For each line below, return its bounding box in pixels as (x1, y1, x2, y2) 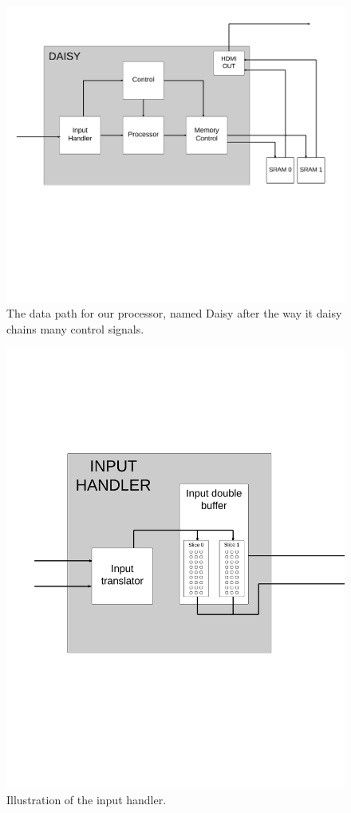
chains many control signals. (6, 320, 144, 337)
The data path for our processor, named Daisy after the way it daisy (6, 305, 342, 322)
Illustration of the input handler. (6, 791, 167, 808)
